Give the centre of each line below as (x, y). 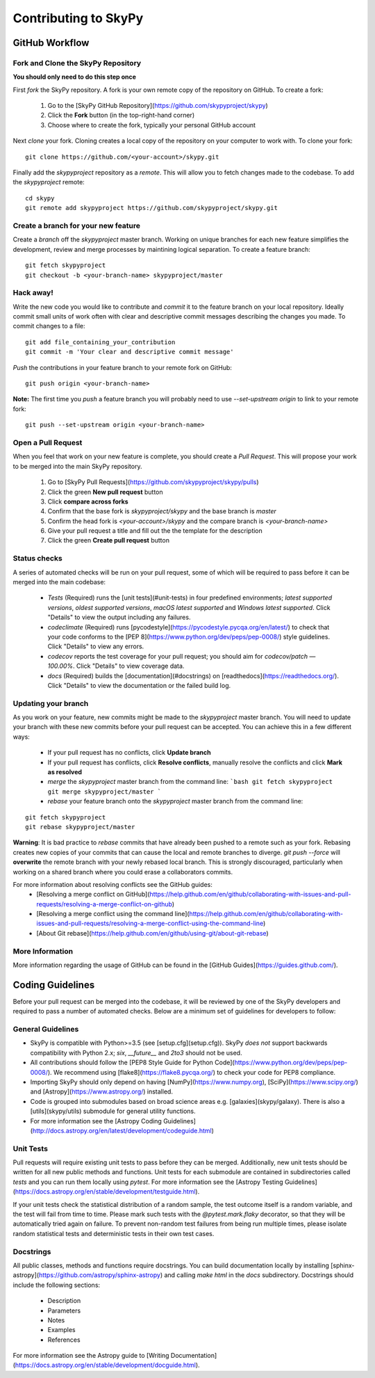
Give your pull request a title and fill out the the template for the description (155, 531)
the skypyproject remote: (49, 182)
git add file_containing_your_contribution (100, 342)
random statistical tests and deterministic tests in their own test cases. (114, 1233)
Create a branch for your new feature (76, 225)
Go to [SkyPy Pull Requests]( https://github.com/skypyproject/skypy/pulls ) (153, 482)
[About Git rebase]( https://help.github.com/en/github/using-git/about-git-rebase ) (152, 933)
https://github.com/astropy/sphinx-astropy (100, 1275)
